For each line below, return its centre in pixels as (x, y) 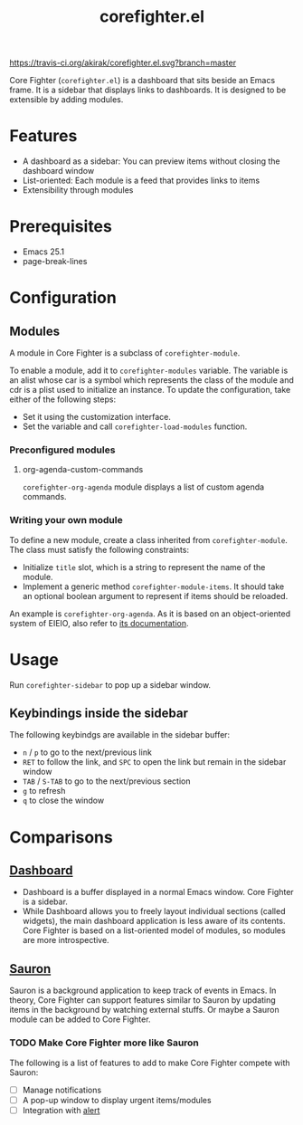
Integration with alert (61, 1110)
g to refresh (44, 791)
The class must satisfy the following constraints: (99, 549)
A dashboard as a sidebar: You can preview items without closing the (151, 161)
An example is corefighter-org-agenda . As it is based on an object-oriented (150, 614)
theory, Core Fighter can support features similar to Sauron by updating (142, 1000)
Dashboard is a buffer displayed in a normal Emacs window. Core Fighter (158, 892)
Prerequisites (61, 227)
